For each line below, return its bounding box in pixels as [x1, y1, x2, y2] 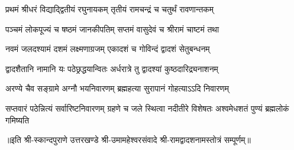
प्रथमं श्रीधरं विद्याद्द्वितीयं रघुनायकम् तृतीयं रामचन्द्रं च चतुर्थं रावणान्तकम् [5, 3, 214, 15]
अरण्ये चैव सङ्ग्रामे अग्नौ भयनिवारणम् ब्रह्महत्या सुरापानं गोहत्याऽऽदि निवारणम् [5, 82, 230, 94]
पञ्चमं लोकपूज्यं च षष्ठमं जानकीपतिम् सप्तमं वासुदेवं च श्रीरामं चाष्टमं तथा [5, 22, 219, 35]
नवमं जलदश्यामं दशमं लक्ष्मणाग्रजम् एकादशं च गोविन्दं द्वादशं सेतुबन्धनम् [5, 43, 210, 55]
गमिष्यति [5, 113, 30, 126]
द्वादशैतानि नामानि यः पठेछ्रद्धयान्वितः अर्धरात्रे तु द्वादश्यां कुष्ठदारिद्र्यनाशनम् [5, 62, 218, 74]
